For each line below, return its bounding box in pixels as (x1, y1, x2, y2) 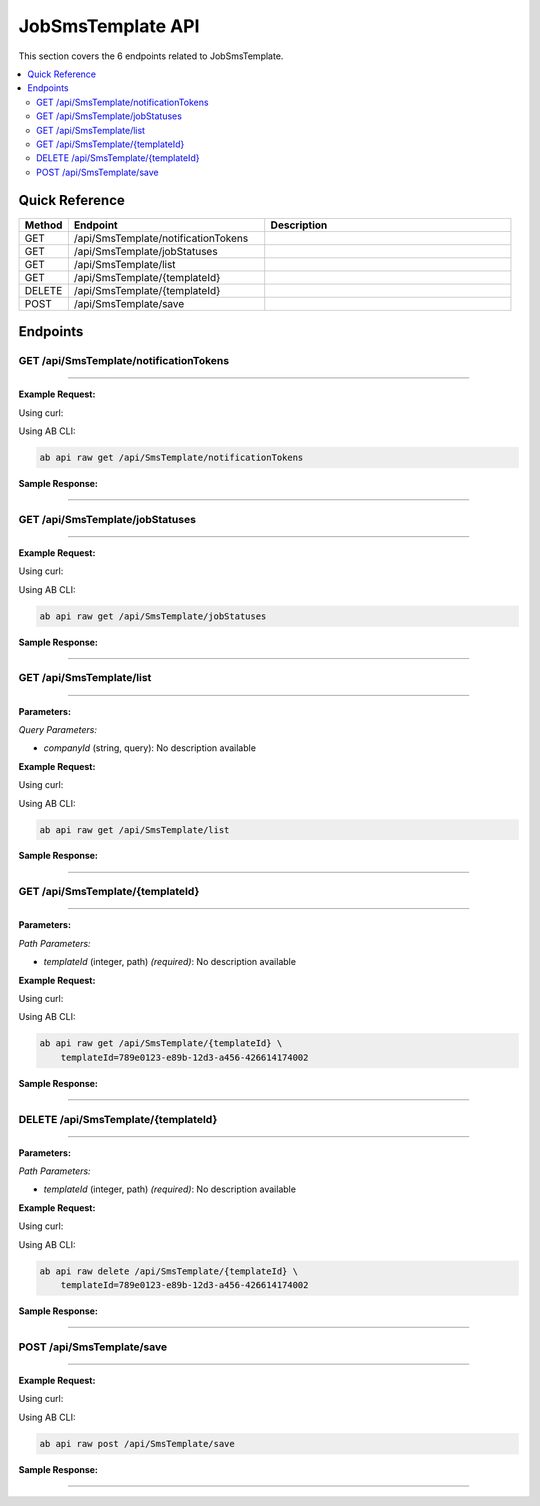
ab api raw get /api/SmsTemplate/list (39, 824, 230, 835)
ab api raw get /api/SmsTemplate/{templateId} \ (39, 1038, 283, 1049)
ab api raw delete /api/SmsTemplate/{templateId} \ (39, 1265, 299, 1277)
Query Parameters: (18, 723, 97, 735)
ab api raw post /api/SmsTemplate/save (39, 1438, 235, 1449)
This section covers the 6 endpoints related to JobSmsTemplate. (18, 50, 284, 62)
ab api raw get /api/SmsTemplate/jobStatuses (39, 610, 267, 622)
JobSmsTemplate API (18, 15, 200, 37)
